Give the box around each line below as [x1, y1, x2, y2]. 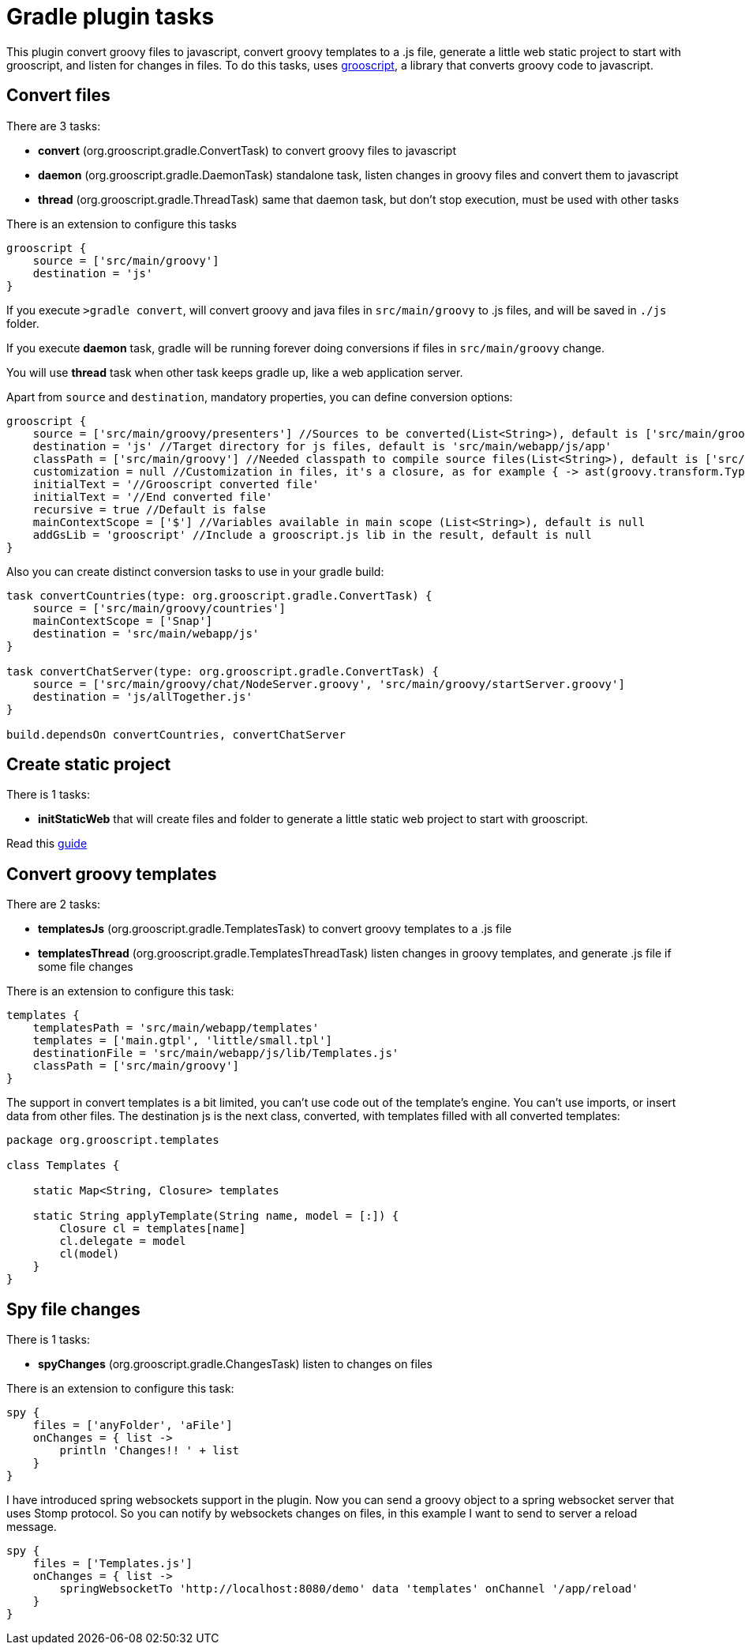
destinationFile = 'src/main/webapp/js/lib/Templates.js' [32, 1047, 399, 1060]
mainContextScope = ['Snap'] [32, 614, 213, 627]
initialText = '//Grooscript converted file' [32, 477, 320, 491]
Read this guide [6, 837, 88, 851]
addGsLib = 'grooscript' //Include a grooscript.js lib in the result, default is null [32, 528, 592, 541]
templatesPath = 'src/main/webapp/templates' [32, 1021, 320, 1035]
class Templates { [6, 1159, 120, 1172]
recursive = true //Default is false [32, 502, 266, 516]
